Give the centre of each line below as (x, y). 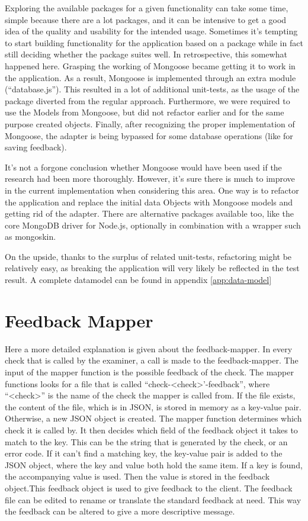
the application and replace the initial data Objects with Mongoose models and (149, 202)
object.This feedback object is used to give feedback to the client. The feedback (149, 488)
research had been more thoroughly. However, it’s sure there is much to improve (150, 179)
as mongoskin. (31, 237)
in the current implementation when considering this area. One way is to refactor (152, 190)
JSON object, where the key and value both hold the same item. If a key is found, (154, 464)
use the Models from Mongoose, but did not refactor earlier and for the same (145, 112)
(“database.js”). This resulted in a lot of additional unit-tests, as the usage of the (152, 89)
